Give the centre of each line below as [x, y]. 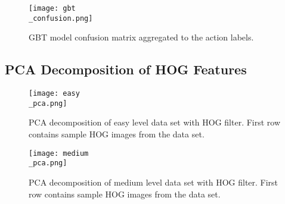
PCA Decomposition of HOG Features [126, 69]
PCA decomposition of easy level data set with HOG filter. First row [155, 122]
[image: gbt [52, 8]
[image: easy [54, 94]
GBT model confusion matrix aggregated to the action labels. [141, 37]
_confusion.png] [61, 18]
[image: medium [59, 153]
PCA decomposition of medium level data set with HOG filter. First [154, 182]
